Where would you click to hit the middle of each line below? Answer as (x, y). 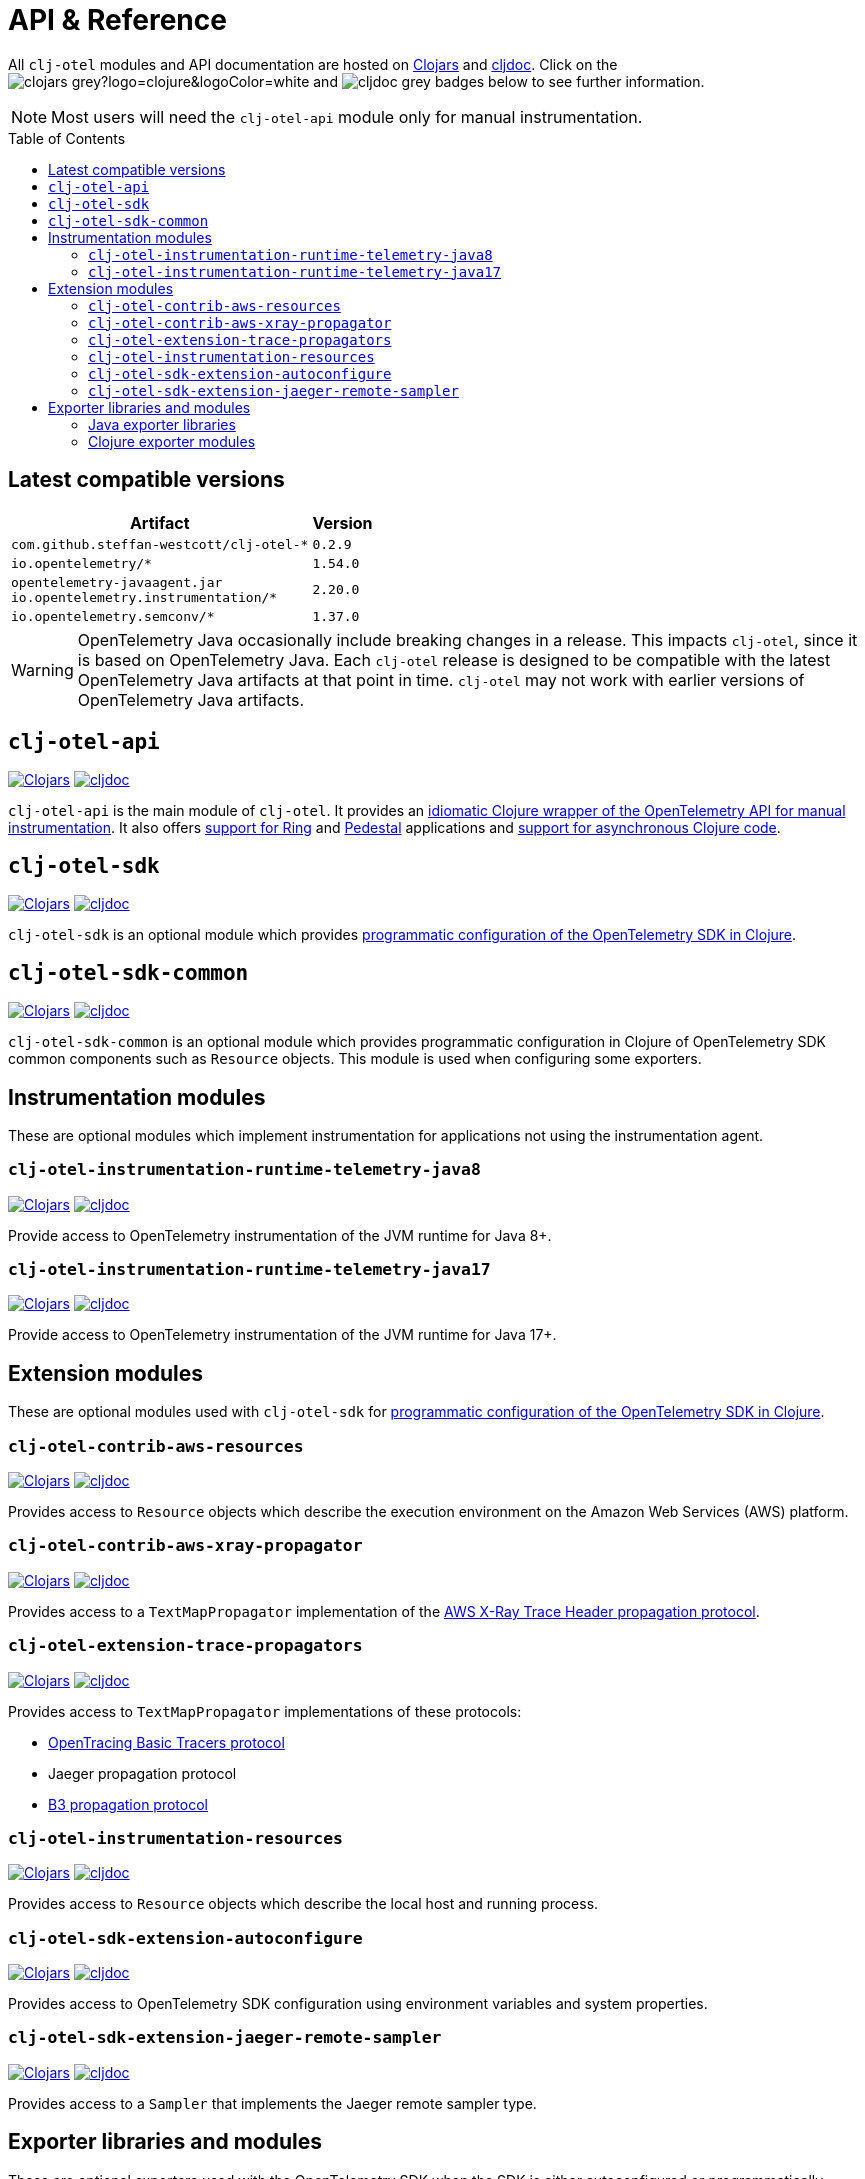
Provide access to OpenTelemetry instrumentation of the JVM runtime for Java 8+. (280, 1235)
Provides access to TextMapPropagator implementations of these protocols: (265, 1711)
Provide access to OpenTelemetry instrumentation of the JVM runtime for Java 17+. (282, 1335)
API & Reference (117, 20)
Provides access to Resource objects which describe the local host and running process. (303, 1904)
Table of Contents (67, 138)
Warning (42, 669)
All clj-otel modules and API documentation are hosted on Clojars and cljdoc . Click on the (313, 64)
